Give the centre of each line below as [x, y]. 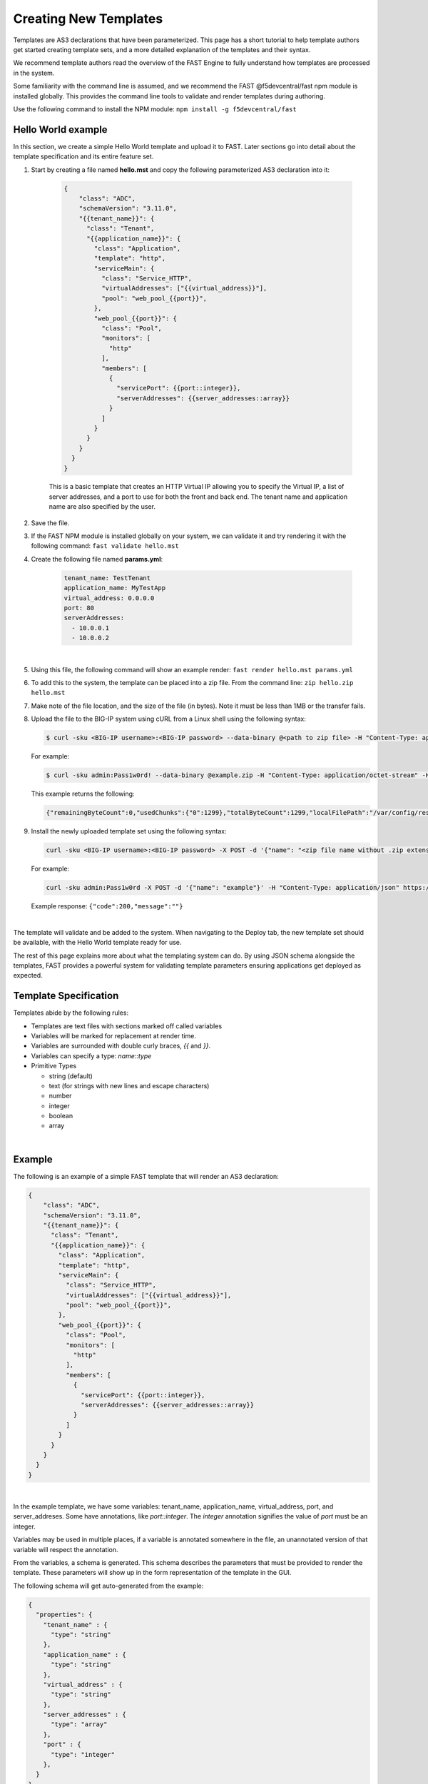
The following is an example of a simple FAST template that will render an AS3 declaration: [146, 1176]
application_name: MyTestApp [115, 588]
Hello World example [60, 130]
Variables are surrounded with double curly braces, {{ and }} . [121, 1046]
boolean [61, 1116]
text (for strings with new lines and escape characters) [129, 1085]
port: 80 [79, 608]
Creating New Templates [88, 19]
